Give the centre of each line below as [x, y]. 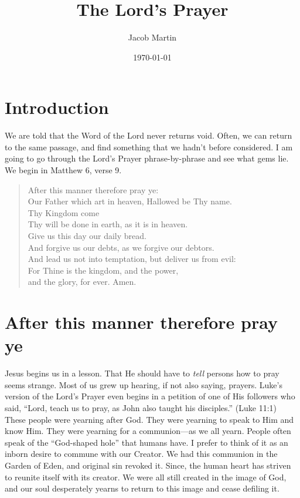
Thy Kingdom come [64, 212]
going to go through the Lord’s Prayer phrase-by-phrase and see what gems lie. [147, 158]
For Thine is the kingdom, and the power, [103, 270]
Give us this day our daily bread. [87, 235]
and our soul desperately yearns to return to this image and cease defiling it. [142, 488]
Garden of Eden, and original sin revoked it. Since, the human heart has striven [148, 465]
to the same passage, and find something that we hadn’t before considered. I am [149, 147]
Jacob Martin [152, 37]
